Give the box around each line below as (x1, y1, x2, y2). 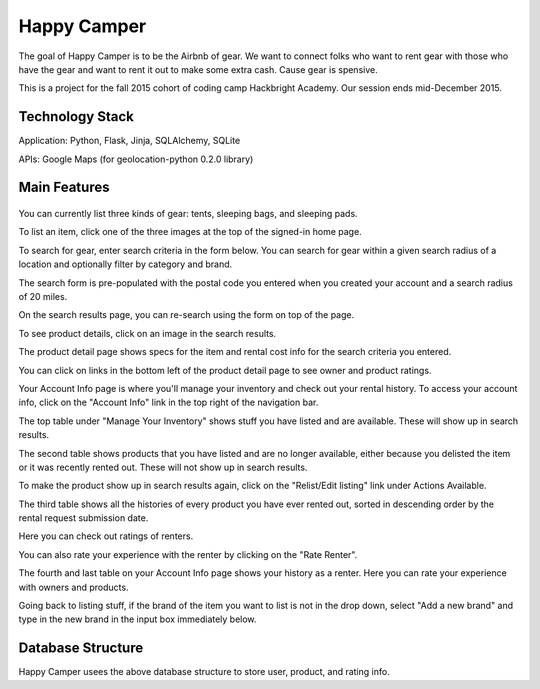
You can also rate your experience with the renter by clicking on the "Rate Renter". (18, 548, 358, 560)
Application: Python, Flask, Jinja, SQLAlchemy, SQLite (18, 135, 241, 147)
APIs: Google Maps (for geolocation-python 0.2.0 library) (18, 153, 254, 165)
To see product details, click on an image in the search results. (18, 327, 277, 339)
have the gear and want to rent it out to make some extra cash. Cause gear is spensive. (18, 63, 379, 75)
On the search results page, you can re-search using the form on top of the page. (18, 309, 355, 321)
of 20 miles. (18, 290, 68, 302)
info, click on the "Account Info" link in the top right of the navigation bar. (18, 396, 319, 409)
